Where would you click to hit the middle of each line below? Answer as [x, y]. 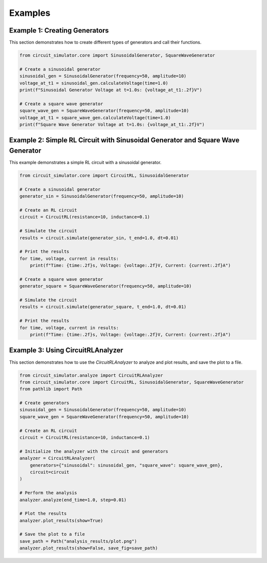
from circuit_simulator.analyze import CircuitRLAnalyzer [91, 375]
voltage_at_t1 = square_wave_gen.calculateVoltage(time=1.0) [95, 118]
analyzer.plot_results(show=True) [61, 520]
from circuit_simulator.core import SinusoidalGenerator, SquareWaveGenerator [117, 55]
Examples [30, 13]
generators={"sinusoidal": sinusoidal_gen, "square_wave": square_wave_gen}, [127, 465]
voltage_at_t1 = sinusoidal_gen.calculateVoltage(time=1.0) [94, 83]
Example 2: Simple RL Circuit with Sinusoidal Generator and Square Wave [124, 140]
